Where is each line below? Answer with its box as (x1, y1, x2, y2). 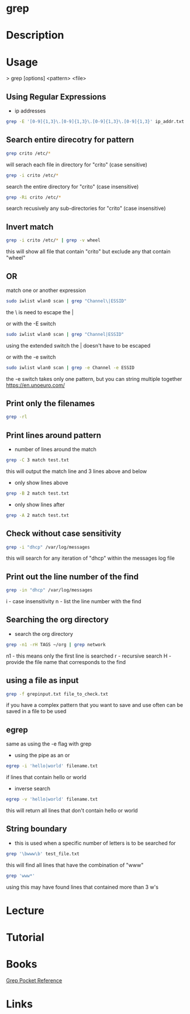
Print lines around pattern (6, 430, 101, 440)
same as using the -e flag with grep (6, 740, 92, 747)
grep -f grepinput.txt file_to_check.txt (6, 691, 109, 697)
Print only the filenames (6, 398, 95, 409)
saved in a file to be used (6, 708, 67, 715)
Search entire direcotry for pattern (6, 135, 134, 145)
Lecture (6, 904, 45, 917)
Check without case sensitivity (6, 529, 122, 539)
